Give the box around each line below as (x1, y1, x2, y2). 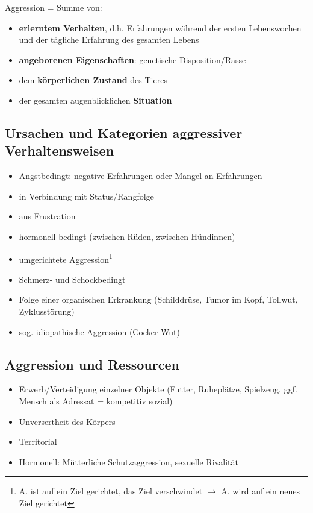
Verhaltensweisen (5, 141, 114, 160)
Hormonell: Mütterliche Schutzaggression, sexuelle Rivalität (19, 455, 238, 468)
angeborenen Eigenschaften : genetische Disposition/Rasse (19, 53, 246, 66)
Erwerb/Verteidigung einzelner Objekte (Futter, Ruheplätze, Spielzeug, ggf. (19, 383, 297, 395)
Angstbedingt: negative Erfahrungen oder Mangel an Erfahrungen (19, 169, 262, 182)
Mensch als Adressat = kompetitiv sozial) (19, 394, 173, 407)
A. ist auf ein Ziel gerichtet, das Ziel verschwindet (19, 485, 203, 497)
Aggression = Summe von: (5, 1, 102, 13)
